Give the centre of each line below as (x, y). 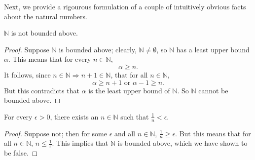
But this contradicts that (42, 90)
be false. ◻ (21, 153)
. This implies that (80, 143)
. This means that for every (50, 59)
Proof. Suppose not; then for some (55, 133)
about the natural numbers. (46, 16)
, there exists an (74, 116)
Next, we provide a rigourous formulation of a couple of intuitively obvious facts (125, 6)
